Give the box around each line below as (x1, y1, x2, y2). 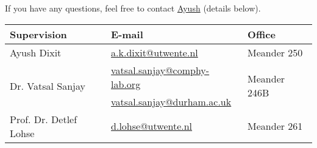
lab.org (111, 76, 141, 91)
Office (248, 27, 276, 41)
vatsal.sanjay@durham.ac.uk (111, 94, 232, 109)
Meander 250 (248, 45, 303, 59)
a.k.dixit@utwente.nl (111, 45, 198, 59)
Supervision (10, 27, 67, 41)
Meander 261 (248, 119, 303, 133)
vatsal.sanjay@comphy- (111, 62, 210, 77)
